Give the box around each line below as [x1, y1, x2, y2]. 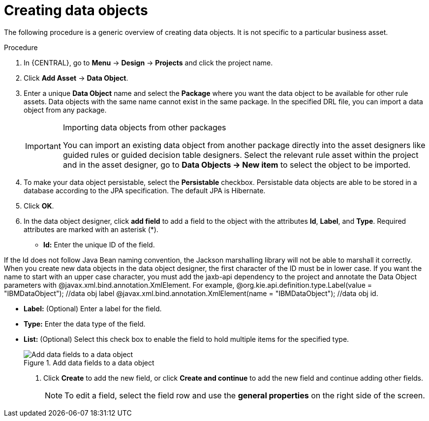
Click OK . [24, 201, 54, 210]
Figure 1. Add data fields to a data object [24, 358, 154, 367]
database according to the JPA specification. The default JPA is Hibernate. [24, 186, 266, 195]
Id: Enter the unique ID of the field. [43, 240, 155, 249]
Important [25, 141, 61, 151]
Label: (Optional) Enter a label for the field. [24, 304, 162, 313]
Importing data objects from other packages [62, 122, 226, 132]
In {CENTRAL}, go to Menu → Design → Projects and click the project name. [24, 58, 273, 67]
